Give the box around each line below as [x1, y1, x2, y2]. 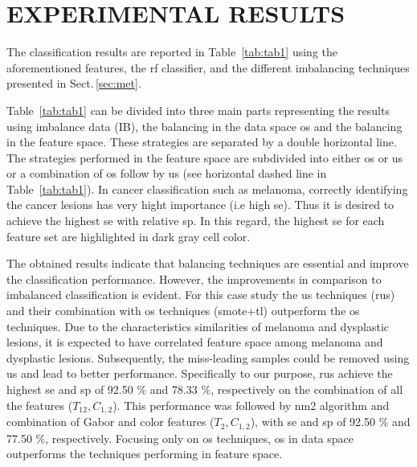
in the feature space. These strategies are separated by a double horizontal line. [6, 133, 397, 150]
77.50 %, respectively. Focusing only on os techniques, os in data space [6, 429, 354, 446]
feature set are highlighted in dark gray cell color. [6, 227, 251, 244]
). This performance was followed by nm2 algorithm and [112, 396, 390, 413]
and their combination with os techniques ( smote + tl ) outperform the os [6, 302, 360, 319]
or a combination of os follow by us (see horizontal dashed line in [6, 165, 327, 182]
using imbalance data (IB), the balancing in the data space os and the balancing [6, 117, 403, 134]
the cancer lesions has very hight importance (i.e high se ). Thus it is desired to [6, 196, 395, 213]
